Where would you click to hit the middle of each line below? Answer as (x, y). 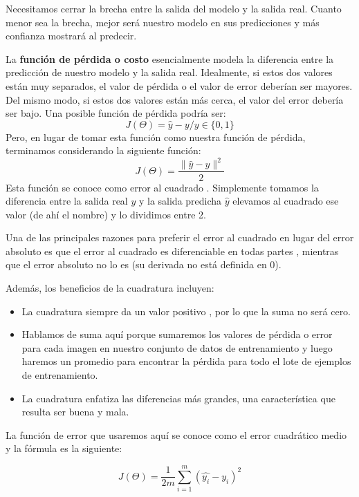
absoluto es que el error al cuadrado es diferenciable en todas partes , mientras (172, 251)
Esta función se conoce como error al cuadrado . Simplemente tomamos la (162, 187)
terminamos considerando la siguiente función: (103, 150)
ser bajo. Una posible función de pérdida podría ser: (116, 113)
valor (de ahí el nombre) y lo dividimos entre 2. (106, 214)
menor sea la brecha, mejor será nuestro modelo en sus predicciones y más (163, 22)
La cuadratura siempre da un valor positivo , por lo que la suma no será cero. (186, 311)
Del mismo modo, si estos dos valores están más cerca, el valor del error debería (175, 99)
